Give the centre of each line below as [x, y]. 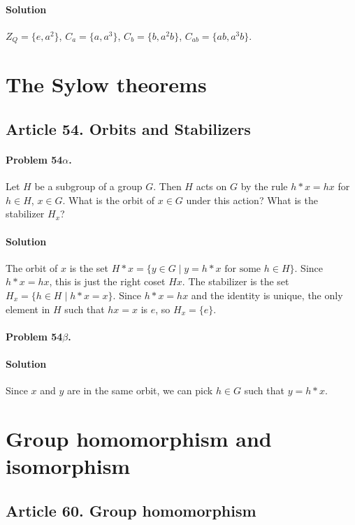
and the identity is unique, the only [267, 295]
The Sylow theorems [106, 84]
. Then [167, 186]
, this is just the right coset [107, 281]
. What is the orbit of [109, 200]
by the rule [264, 186]
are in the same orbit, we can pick [140, 390]
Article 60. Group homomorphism [131, 510]
